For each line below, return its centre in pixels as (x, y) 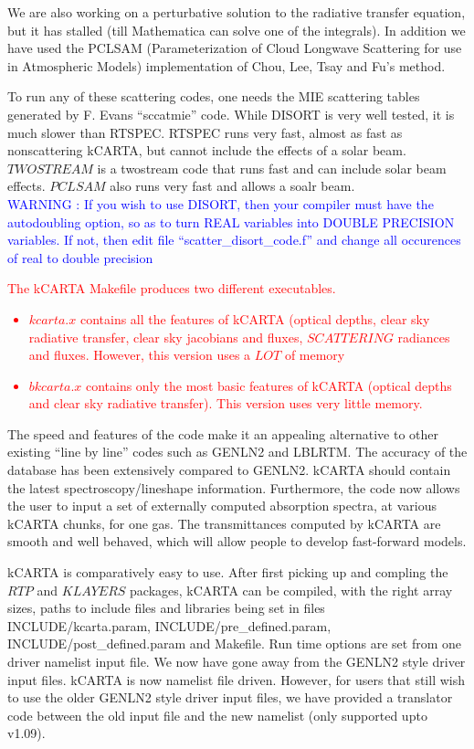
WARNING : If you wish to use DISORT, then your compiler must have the (221, 203)
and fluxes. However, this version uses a (140, 355)
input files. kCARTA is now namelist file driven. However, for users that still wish (237, 679)
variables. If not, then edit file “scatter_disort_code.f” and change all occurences (234, 240)
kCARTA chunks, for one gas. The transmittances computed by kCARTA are (224, 523)
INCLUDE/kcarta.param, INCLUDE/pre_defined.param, (169, 625)
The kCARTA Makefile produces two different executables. (172, 288)
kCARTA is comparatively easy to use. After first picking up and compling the (228, 572)
